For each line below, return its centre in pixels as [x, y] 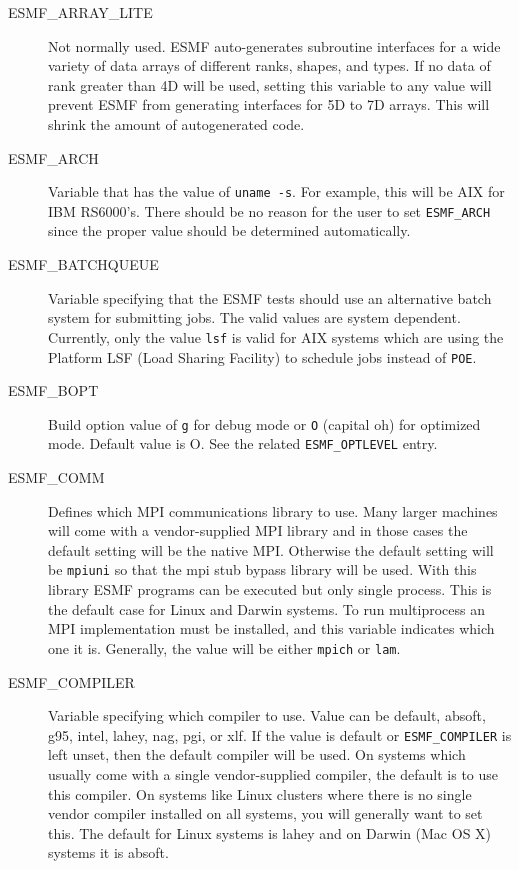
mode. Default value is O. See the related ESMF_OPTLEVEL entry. [243, 443]
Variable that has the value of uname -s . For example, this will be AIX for [276, 191]
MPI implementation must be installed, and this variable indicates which [271, 628]
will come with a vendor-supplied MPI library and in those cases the [258, 530]
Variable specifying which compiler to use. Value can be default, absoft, [267, 715]
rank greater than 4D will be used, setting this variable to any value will [270, 84]
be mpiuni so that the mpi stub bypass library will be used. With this [262, 569]
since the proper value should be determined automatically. [229, 230]
